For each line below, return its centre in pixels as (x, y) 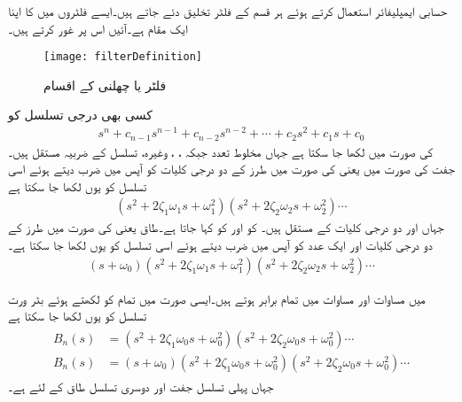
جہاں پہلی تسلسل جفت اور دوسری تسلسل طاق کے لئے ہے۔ (141, 386)
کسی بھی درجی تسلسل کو (80, 115)
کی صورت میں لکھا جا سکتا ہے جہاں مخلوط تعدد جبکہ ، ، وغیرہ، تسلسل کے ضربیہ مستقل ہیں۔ (221, 151)
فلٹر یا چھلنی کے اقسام (105, 85)
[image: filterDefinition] (123, 57)
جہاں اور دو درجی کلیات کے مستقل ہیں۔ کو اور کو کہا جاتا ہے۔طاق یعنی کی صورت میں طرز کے (226, 227)
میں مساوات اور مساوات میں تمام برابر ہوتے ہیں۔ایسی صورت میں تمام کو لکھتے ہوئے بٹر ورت (217, 298)
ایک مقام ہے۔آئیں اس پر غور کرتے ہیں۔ (98, 28)
